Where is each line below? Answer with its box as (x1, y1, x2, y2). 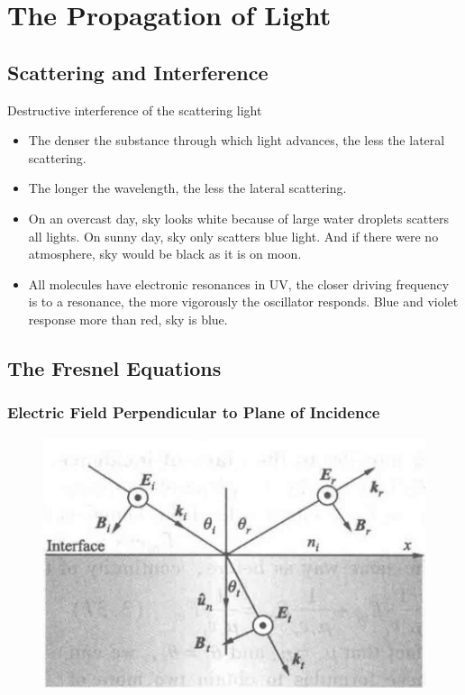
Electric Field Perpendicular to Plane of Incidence (7, 401, 380, 424)
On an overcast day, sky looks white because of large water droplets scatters (28, 208, 449, 227)
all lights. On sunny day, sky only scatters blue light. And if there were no (28, 226, 439, 245)
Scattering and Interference (7, 58, 269, 86)
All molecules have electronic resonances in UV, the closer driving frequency (28, 274, 450, 293)
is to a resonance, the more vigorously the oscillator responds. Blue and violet (28, 292, 459, 311)
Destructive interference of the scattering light (7, 100, 262, 119)
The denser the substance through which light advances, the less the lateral (28, 131, 445, 150)
